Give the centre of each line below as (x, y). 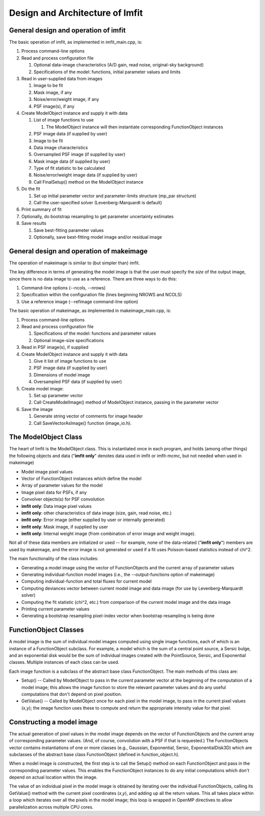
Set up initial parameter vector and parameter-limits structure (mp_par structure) (115, 196)
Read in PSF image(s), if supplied (55, 347)
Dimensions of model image (62, 375)
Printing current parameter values (55, 609)
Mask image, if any (53, 92)
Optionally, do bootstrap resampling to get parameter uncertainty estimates (97, 216)
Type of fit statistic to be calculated (69, 168)
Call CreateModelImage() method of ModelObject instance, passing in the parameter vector (126, 402)
